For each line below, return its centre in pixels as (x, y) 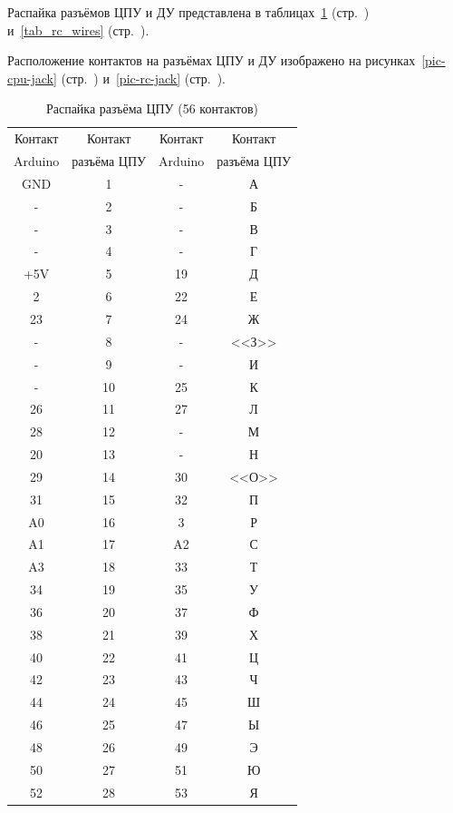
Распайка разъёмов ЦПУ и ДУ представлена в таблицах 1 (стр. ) (188, 12)
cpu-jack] (32, 78)
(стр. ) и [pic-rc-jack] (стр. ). (144, 78)
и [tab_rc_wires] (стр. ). (78, 29)
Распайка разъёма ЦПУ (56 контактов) (152, 108)
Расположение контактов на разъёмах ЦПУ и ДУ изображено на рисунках (212, 60)
